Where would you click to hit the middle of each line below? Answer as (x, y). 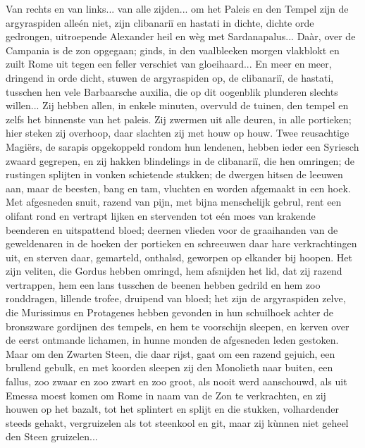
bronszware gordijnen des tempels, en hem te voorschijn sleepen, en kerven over (178, 326)
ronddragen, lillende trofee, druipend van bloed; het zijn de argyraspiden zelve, (176, 298)
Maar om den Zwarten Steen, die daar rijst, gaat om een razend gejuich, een (171, 353)
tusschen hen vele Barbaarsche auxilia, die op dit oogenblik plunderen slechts (172, 91)
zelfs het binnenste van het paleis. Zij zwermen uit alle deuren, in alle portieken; (179, 119)
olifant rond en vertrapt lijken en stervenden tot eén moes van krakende (161, 215)
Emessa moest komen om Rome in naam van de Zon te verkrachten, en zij (166, 395)
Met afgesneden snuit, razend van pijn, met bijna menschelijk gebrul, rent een (174, 202)
